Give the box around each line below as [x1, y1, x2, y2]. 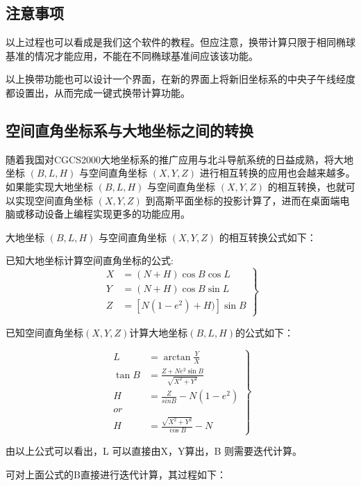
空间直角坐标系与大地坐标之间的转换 [6, 119, 253, 140]
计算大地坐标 [129, 325, 188, 339]
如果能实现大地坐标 [6, 179, 93, 193]
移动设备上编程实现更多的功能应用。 [24, 206, 190, 221]
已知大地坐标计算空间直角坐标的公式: [6, 253, 174, 268]
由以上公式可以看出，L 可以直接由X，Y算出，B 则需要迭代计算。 [6, 444, 302, 458]
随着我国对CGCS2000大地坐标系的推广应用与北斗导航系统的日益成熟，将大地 [6, 152, 353, 166]
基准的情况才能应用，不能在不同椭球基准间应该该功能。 [6, 48, 258, 63]
